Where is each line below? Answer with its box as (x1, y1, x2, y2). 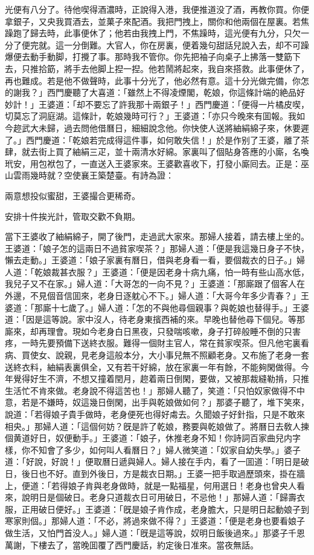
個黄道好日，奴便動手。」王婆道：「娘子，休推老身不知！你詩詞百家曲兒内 (5, 432, 292, 444)
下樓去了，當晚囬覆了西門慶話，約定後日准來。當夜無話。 (30, 538, 258, 551)
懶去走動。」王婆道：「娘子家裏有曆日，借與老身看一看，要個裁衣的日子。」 (5, 254, 296, 266)
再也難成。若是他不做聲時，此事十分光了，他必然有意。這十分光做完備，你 (5, 74, 301, 87)
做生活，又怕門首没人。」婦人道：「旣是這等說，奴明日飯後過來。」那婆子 (5, 526, 288, 539)
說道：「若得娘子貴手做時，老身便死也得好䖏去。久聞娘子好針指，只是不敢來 (5, 408, 305, 420)
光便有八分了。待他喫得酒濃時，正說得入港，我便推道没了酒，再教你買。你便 (5, 3, 309, 15)
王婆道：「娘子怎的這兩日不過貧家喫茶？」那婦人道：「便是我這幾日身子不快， (5, 241, 309, 254)
